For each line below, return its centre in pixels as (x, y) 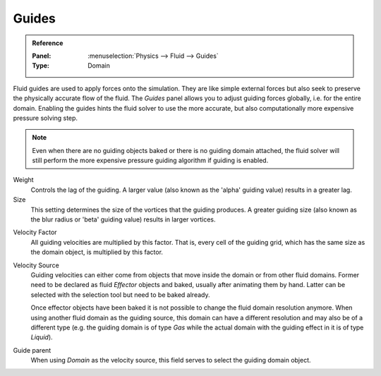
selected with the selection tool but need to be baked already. (120, 295)
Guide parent (32, 350)
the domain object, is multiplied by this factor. (97, 252)
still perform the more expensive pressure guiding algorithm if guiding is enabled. (150, 160)
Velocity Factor (35, 232)
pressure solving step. (45, 118)
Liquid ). (42, 337)
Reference (48, 43)
